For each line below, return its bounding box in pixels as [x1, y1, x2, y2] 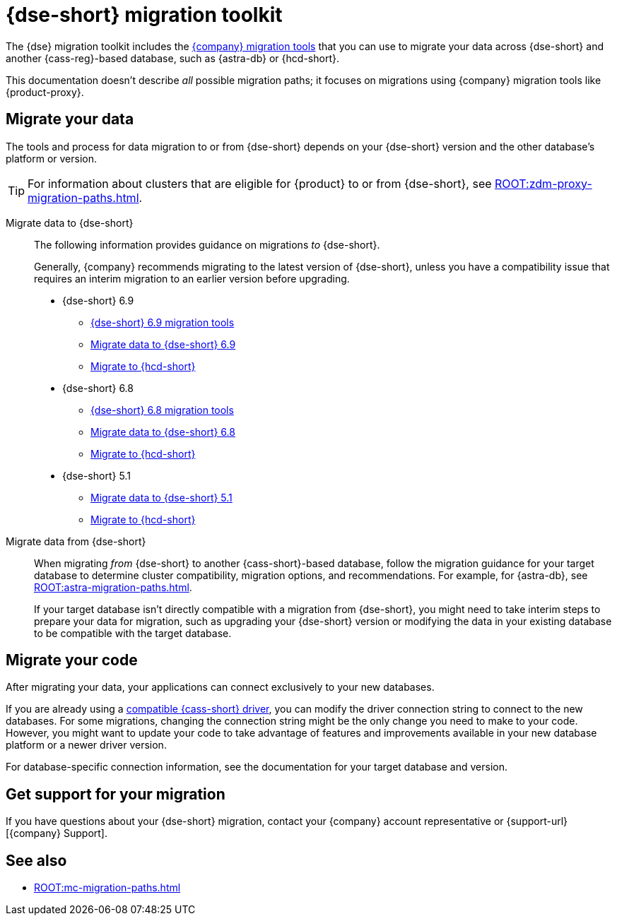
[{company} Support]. [6, 827, 107, 840]
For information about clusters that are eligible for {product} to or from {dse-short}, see [28, 176, 492, 191]
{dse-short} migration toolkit [6, 3, 283, 27]
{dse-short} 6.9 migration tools [90, 316, 235, 328]
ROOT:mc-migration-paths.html [34, 881, 181, 894]
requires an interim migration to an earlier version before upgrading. [34, 272, 350, 285]
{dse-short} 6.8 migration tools [90, 403, 234, 416]
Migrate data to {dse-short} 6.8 [90, 425, 235, 438]
